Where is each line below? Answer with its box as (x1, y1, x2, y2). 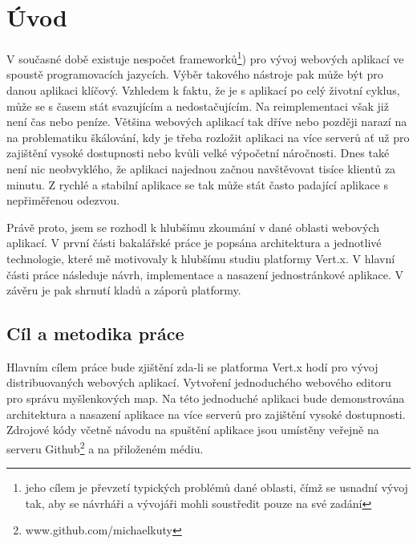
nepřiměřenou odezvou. (6, 192, 120, 209)
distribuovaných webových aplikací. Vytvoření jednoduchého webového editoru (6, 374, 391, 391)
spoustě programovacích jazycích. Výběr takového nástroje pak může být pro (6, 66, 383, 83)
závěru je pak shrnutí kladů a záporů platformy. (6, 282, 241, 298)
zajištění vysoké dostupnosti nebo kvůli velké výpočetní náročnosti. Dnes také (6, 144, 390, 161)
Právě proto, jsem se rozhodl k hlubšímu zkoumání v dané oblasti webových (6, 218, 379, 235)
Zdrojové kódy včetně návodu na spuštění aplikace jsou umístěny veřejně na (6, 421, 379, 438)
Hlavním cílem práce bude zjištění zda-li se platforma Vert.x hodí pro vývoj (6, 358, 379, 375)
